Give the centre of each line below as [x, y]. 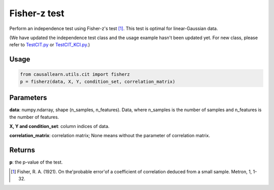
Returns [22, 150]
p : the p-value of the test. [36, 162]
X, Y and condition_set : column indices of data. [59, 126]
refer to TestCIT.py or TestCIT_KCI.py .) [50, 45]
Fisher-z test [37, 13]
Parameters [28, 98]
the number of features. [34, 117]
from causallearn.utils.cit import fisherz [75, 74]
